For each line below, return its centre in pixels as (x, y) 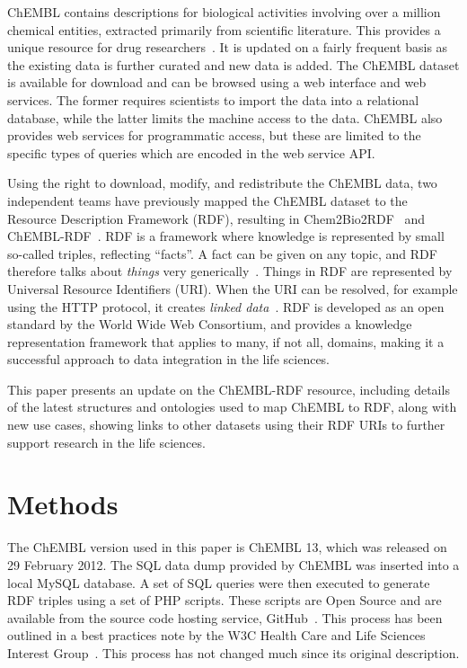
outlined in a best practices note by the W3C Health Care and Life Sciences (216, 635)
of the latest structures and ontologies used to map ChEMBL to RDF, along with (232, 407)
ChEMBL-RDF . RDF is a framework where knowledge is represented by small (226, 236)
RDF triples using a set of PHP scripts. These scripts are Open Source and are (225, 600)
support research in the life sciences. (106, 442)
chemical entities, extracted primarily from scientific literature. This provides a (224, 29)
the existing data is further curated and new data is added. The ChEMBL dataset (233, 64)
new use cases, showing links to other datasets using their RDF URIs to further (226, 425)
